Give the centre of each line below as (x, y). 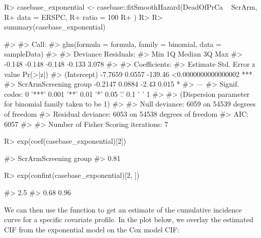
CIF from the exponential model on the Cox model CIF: (92, 229)
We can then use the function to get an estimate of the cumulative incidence (123, 209)
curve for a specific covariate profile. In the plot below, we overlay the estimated (129, 219)
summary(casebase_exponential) (55, 27)
